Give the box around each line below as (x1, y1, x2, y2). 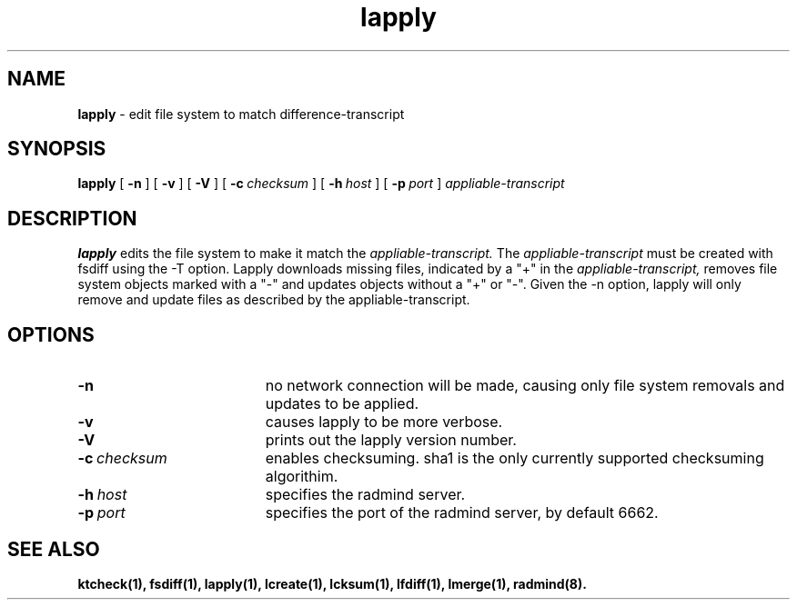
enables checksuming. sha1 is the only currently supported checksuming (265, 449, 764, 468)
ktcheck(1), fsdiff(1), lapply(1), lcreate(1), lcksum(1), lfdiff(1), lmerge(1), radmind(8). (77, 575, 587, 592)
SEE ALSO (7, 537, 100, 561)
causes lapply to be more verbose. (265, 413, 503, 432)
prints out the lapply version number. (265, 431, 517, 450)
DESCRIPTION (7, 206, 137, 230)
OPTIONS (7, 323, 95, 346)
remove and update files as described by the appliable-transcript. (77, 292, 470, 308)
